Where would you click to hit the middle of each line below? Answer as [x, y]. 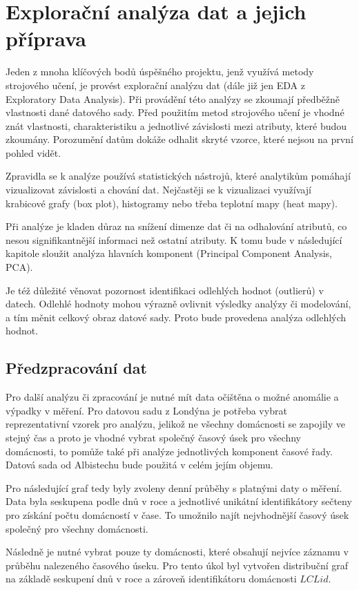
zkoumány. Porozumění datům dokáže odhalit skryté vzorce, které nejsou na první [179, 139]
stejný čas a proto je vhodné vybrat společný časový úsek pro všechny [153, 437]
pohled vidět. [33, 152]
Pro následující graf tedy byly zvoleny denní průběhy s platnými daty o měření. [174, 487]
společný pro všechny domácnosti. [77, 528]
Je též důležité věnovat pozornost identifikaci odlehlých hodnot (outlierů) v [165, 290]
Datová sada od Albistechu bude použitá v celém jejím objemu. [139, 465]
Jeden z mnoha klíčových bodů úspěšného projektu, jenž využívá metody [160, 72]
